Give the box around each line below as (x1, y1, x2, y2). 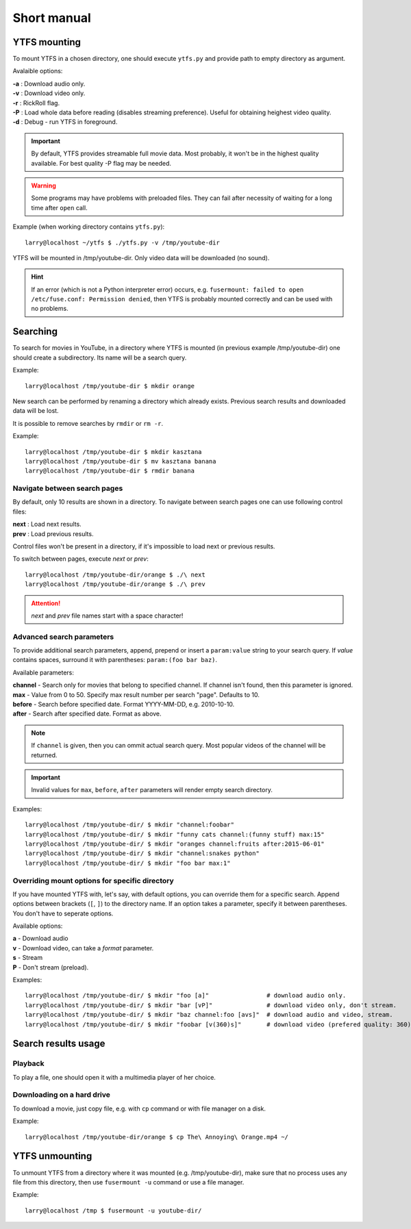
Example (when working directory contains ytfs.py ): (12, 223, 165, 231)
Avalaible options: (12, 67, 63, 75)
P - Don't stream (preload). (12, 963, 89, 972)
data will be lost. (12, 407, 59, 415)
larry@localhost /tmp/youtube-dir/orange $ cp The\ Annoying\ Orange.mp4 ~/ (25, 1133, 289, 1141)
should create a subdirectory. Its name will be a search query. (12, 353, 187, 362)
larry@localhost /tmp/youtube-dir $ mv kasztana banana (25, 457, 216, 465)
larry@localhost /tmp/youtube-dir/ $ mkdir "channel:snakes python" (25, 850, 260, 857)
